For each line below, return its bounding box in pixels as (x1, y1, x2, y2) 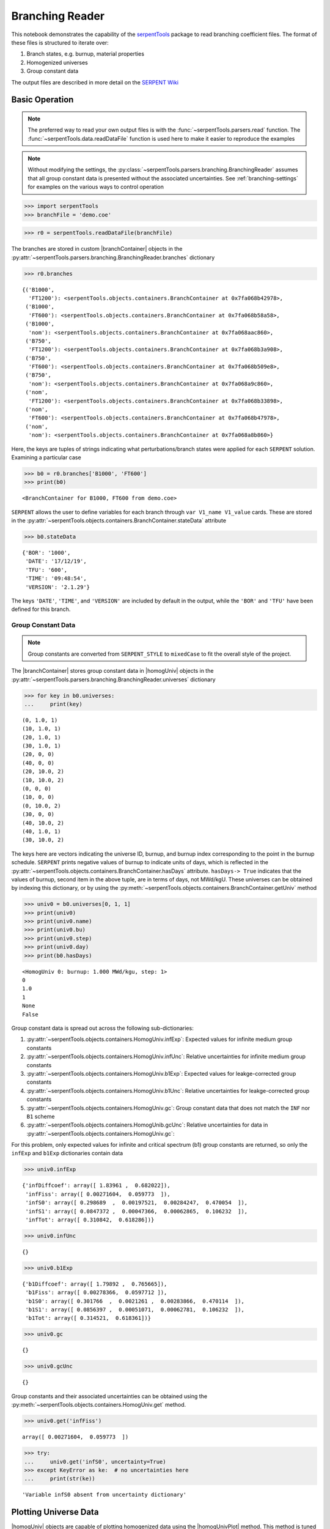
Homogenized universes (26, 59, 88, 66)
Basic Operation (11, 95, 74, 105)
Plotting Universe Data (11, 1507, 99, 1517)
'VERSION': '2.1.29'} (25, 583, 90, 590)
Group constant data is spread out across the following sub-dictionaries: (11, 1024, 194, 1032)
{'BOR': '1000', (22, 549, 71, 557)
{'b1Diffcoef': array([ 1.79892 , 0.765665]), (22, 1280, 167, 1287)
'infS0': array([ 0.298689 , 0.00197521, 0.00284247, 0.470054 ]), (25, 1199, 248, 1206)
